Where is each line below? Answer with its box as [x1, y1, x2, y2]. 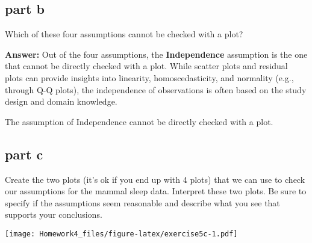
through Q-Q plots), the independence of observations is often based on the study [5, 83, 307, 96]
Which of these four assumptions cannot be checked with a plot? [5, 28, 243, 40]
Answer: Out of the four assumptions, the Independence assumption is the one [5, 48, 308, 60]
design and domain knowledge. [5, 95, 117, 108]
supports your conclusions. [5, 208, 102, 221]
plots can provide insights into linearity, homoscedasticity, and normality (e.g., [5, 71, 294, 84]
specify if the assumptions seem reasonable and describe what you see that [5, 196, 280, 209]
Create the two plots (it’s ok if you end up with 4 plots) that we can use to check [5, 173, 305, 185]
